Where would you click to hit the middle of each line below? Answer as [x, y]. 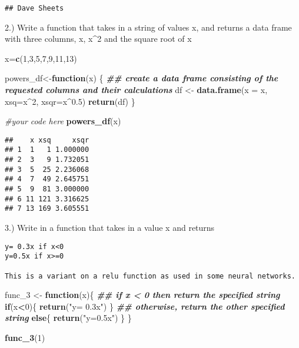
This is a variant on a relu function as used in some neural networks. [150, 276]
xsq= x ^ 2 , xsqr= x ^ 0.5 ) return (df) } [70, 101]
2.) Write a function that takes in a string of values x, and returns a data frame [148, 27]
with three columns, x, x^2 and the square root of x [98, 39]
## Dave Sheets [34, 8]
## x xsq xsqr [47, 140]
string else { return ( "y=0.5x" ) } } [68, 318]
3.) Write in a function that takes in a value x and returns [110, 228]
